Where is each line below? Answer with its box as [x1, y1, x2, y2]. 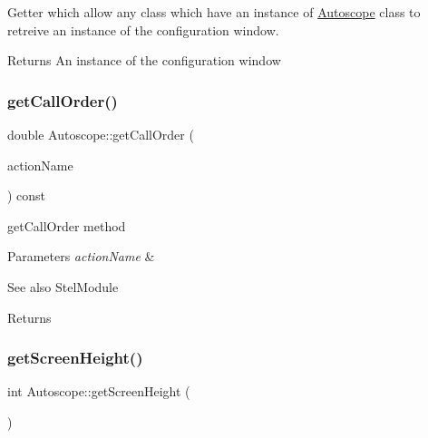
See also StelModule [7, 277, 119, 296]
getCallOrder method [7, 216, 126, 235]
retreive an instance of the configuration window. [7, 20, 279, 39]
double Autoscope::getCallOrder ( [7, 125, 194, 143]
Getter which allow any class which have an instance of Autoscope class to [7, 3, 421, 21]
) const [7, 186, 46, 205]
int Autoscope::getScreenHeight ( [7, 382, 190, 401]
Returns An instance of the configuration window [7, 51, 281, 70]
